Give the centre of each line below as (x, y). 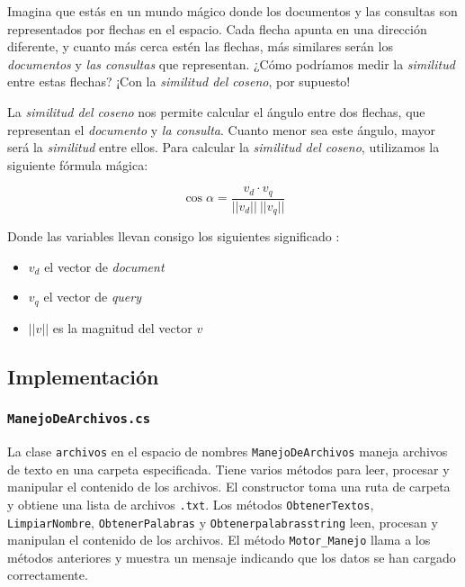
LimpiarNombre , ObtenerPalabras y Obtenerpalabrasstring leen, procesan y (223, 522)
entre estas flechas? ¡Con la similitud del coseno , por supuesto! (179, 81)
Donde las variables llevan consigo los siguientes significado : (174, 236)
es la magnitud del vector (122, 327)
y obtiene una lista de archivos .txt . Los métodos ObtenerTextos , (191, 504)
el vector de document (104, 266)
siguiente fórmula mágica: (78, 164)
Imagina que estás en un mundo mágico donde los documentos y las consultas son (232, 11)
